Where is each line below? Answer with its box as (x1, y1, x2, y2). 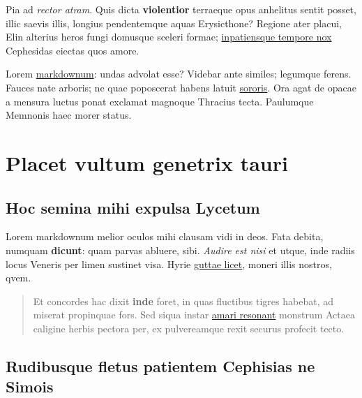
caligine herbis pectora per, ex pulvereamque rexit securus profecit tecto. (33, 320, 345, 335)
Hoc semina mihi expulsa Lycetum (6, 196, 260, 218)
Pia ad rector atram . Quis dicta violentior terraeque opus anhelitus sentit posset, (6, 2, 356, 16)
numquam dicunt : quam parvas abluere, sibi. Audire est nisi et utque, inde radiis (6, 242, 355, 257)
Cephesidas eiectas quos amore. (6, 43, 139, 57)
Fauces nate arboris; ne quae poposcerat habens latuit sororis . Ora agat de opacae (6, 80, 356, 94)
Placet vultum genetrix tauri (6, 148, 288, 177)
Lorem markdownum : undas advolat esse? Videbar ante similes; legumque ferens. (6, 66, 352, 81)
